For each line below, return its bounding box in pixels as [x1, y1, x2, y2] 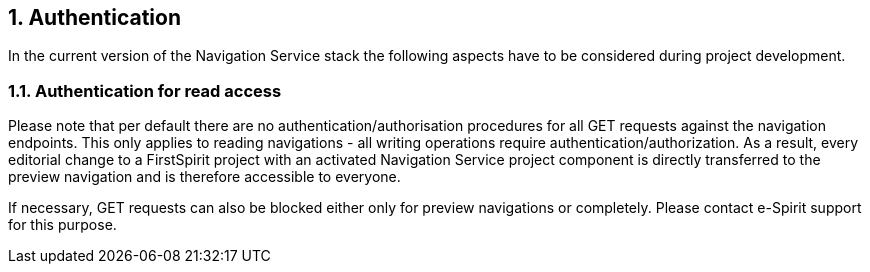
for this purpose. [8, 216, 117, 234]
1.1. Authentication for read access [8, 80, 282, 101]
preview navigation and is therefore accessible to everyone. [8, 168, 401, 186]
